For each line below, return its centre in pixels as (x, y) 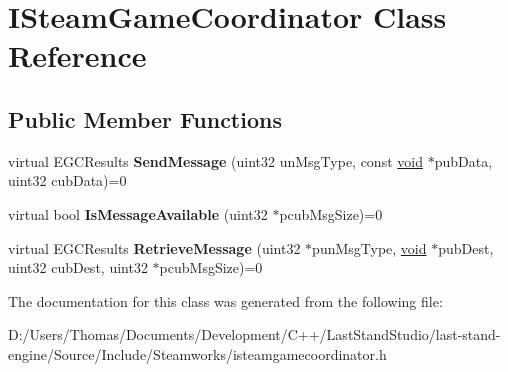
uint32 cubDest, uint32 (78, 267)
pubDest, (466, 247)
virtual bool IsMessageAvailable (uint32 (138, 213)
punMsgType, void (369, 247)
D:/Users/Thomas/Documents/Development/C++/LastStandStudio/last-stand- (254, 334)
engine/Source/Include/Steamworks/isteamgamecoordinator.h (197, 353)
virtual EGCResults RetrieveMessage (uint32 (154, 247)
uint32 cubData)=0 (67, 180)
